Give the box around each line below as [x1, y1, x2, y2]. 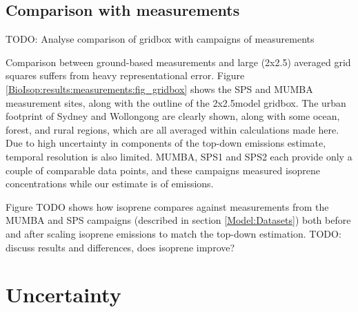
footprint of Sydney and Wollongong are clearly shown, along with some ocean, [6, 109, 340, 123]
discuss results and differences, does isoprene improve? [6, 240, 235, 254]
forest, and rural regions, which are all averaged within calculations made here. [6, 122, 339, 136]
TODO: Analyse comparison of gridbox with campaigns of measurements [6, 32, 315, 46]
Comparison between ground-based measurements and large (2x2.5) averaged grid [6, 54, 351, 69]
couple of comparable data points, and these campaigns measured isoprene [6, 163, 320, 177]
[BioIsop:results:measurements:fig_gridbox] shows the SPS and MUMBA [6, 81, 313, 96]
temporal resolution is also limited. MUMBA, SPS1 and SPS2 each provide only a [6, 149, 352, 163]
